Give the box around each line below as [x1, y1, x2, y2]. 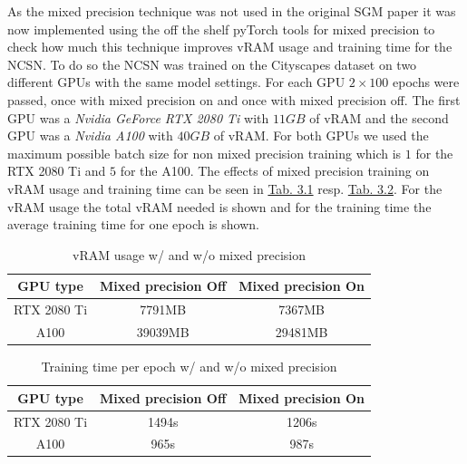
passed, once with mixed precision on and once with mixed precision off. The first [7, 90, 461, 109]
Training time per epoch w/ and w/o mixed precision [41, 357, 337, 376]
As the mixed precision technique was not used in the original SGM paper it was [7, 2, 456, 20]
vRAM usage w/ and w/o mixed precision [72, 245, 306, 264]
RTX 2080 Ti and [7, 161, 106, 180]
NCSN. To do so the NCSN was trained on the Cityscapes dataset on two [7, 54, 417, 73]
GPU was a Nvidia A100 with [7, 126, 173, 145]
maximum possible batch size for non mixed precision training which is [7, 143, 402, 162]
